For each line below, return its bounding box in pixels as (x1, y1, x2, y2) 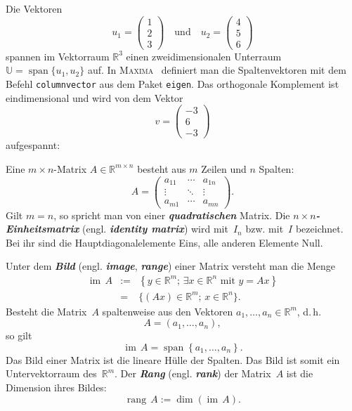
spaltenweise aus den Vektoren (102, 304, 233, 318)
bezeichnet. (295, 221, 344, 236)
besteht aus (137, 161, 186, 176)
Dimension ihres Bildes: (6, 379, 107, 394)
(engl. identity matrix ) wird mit (82, 221, 228, 236)
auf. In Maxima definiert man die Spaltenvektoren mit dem (87, 63, 346, 77)
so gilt (6, 328, 32, 343)
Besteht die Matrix (6, 304, 87, 318)
